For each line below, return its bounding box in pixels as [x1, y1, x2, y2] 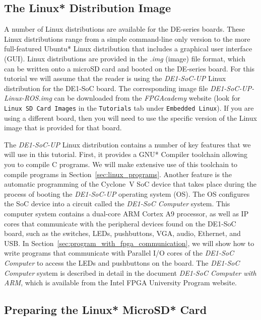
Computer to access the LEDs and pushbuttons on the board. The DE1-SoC [4, 257, 240, 268]
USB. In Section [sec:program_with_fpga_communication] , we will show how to [4, 237, 254, 248]
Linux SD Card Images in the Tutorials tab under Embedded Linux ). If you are [4, 102, 254, 113]
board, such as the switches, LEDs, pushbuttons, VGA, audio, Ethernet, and [4, 228, 241, 238]
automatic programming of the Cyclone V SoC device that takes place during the [4, 179, 257, 189]
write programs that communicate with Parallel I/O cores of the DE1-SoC [4, 248, 234, 258]
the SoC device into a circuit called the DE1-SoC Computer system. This [4, 198, 230, 209]
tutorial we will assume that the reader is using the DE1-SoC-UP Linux [4, 73, 226, 84]
